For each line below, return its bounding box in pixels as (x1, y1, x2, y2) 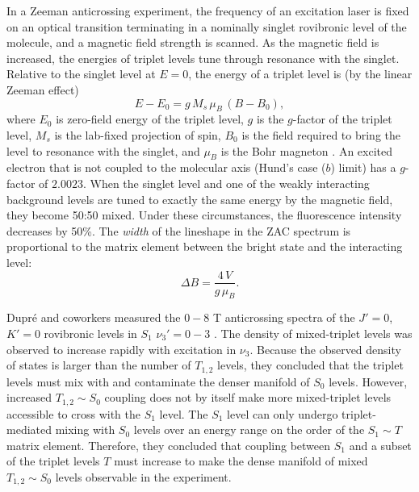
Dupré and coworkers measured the (6, 309, 181, 326)
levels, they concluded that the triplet (217, 356, 404, 373)
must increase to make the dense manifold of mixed (114, 452, 368, 469)
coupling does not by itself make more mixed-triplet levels (104, 389, 392, 406)
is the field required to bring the (241, 126, 401, 143)
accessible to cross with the (6, 405, 140, 422)
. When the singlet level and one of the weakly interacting (82, 174, 370, 191)
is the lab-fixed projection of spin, (54, 126, 221, 143)
